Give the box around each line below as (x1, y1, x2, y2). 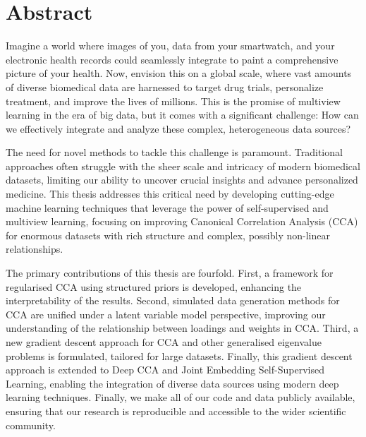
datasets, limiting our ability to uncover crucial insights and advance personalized (6, 172, 358, 187)
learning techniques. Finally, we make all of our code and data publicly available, (6, 390, 355, 405)
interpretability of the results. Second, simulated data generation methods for (6, 293, 340, 308)
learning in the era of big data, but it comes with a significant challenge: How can (6, 107, 359, 122)
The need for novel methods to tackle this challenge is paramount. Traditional (6, 145, 343, 160)
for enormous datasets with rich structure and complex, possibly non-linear (6, 227, 330, 242)
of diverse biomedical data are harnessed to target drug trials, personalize (6, 79, 324, 94)
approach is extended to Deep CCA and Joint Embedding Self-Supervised (6, 362, 324, 377)
